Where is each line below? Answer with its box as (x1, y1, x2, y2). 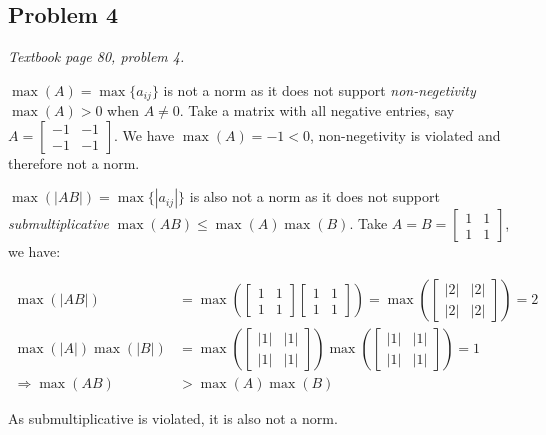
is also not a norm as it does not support (189, 186, 440, 207)
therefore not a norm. (8, 152, 140, 173)
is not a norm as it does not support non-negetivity (163, 79, 476, 100)
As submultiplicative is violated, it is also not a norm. (8, 408, 338, 429)
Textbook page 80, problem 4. (8, 46, 185, 67)
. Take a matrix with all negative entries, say (179, 100, 455, 121)
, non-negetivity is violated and (309, 124, 501, 145)
